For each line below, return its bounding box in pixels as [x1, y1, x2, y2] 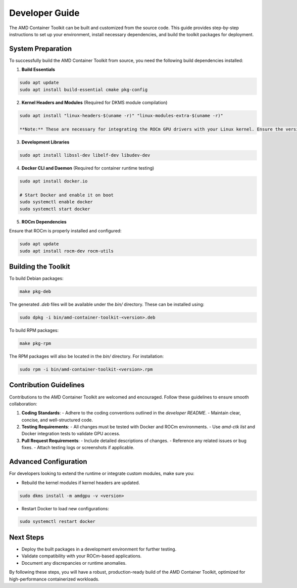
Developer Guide [9, 7, 80, 18]
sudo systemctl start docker [19, 206, 91, 212]
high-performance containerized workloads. [9, 576, 99, 582]
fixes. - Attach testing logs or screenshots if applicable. [21, 445, 135, 451]
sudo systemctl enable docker [19, 199, 93, 205]
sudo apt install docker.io [19, 179, 88, 184]
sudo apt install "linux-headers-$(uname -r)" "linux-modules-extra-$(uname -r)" [19, 113, 224, 118]
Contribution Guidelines [9, 381, 85, 389]
